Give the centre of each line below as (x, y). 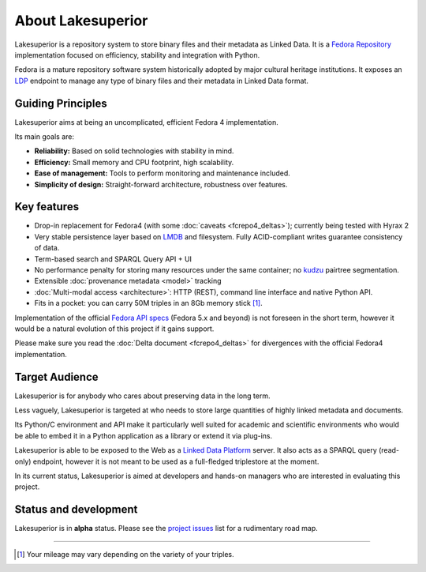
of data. (47, 248)
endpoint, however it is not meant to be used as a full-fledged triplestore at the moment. (176, 461)
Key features (47, 207)
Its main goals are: (45, 137)
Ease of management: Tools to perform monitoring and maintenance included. (163, 173)
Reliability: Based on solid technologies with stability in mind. (134, 151)
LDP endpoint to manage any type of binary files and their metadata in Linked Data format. (162, 81)
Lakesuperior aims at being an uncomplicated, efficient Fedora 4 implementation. (147, 122)
